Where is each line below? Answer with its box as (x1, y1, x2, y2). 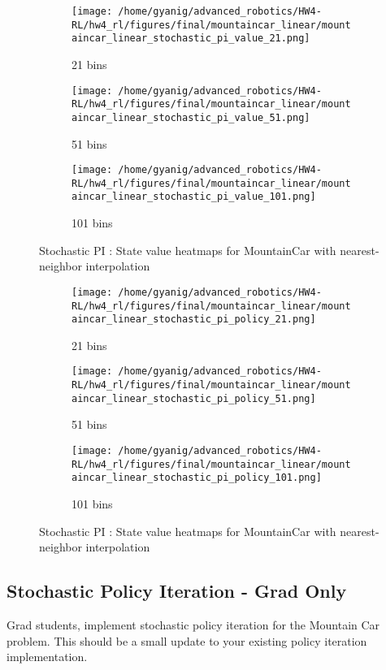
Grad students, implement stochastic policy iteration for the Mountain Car (7, 616, 380, 633)
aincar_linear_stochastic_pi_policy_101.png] (72, 472, 322, 484)
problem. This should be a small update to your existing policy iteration (7, 632, 367, 649)
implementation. (7, 648, 88, 665)
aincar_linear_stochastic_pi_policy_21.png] (72, 313, 316, 326)
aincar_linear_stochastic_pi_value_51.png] (72, 111, 310, 123)
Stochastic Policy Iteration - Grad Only (7, 578, 347, 603)
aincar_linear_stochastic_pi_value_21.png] (72, 32, 310, 45)
